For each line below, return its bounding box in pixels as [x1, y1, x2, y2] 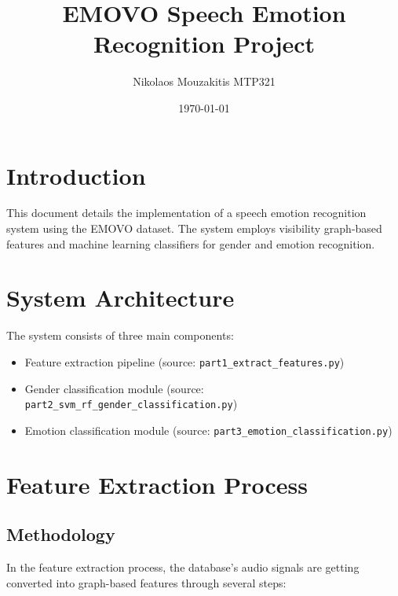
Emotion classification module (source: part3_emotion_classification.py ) [24, 421, 393, 438]
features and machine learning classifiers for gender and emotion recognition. [6, 235, 375, 252]
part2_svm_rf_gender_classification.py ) [24, 395, 238, 412]
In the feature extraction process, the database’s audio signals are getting [6, 559, 360, 576]
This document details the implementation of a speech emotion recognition [6, 204, 367, 221]
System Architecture [6, 281, 235, 314]
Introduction [6, 159, 146, 191]
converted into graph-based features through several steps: [6, 574, 287, 590]
